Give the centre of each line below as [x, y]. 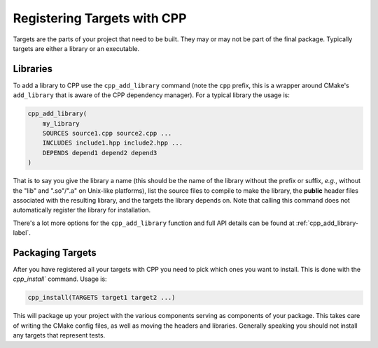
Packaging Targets [55, 253]
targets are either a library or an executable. [76, 48]
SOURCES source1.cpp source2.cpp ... [107, 133]
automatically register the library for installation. [82, 210]
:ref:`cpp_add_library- [327, 223]
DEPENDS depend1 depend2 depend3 [100, 153]
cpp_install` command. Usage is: [60, 279]
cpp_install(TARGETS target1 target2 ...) [101, 298]
